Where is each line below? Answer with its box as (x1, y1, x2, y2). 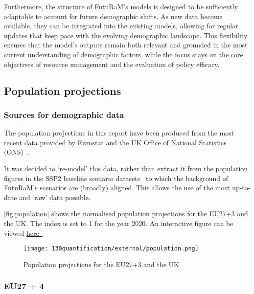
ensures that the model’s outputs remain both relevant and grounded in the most (4, 40, 248, 50)
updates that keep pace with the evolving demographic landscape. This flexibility (4, 30, 248, 40)
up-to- (232, 182, 251, 193)
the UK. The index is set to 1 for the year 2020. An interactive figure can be (4, 218, 233, 228)
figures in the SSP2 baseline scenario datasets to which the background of (4, 173, 229, 183)
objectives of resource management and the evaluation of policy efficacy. (4, 59, 220, 69)
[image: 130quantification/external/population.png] (23, 245, 199, 252)
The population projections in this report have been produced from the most (4, 128, 234, 138)
